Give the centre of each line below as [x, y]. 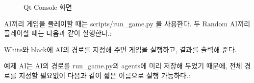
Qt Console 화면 [48, 7]
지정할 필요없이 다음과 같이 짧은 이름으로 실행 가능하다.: [104, 75]
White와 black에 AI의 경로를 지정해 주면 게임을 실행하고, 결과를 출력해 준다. [120, 49]
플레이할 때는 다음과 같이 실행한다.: [58, 33]
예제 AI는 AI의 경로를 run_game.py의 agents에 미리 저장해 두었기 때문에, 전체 [123, 66]
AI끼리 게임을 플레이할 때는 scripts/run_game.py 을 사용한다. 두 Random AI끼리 [127, 23]
